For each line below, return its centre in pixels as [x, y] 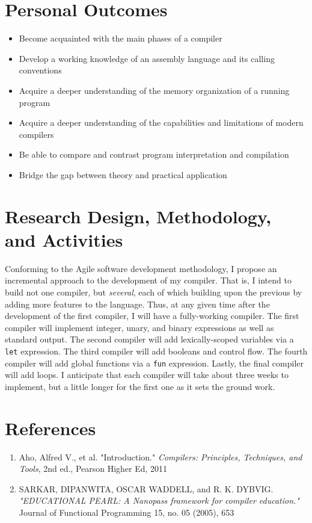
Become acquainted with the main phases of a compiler [121, 38]
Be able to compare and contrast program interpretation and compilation [154, 154]
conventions [40, 70]
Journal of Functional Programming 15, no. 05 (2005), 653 [127, 512]
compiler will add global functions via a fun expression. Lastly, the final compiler [154, 363]
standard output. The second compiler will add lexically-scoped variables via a [149, 339]
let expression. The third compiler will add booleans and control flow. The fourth [156, 351]
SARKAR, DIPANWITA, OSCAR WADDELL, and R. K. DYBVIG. [146, 488]
